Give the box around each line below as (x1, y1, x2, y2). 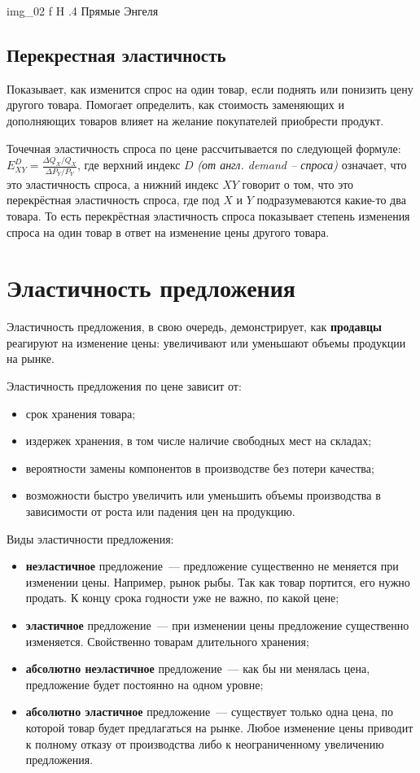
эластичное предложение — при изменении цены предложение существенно (25, 616, 409, 633)
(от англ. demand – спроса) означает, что (197, 156, 407, 173)
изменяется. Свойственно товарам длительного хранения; (25, 632, 309, 649)
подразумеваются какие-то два (256, 191, 406, 208)
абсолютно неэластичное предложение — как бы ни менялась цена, (25, 660, 370, 677)
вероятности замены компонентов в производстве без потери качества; (25, 459, 374, 476)
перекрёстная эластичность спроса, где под (7, 191, 220, 208)
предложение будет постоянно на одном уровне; (25, 675, 264, 692)
